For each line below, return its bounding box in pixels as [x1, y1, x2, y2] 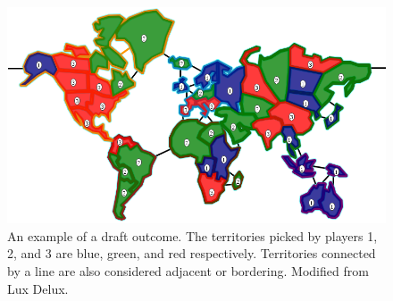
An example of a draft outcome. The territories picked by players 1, [7, 226, 378, 245]
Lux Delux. [7, 279, 69, 297]
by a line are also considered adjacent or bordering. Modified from [7, 262, 369, 280]
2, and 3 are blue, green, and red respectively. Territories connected [7, 244, 376, 263]
